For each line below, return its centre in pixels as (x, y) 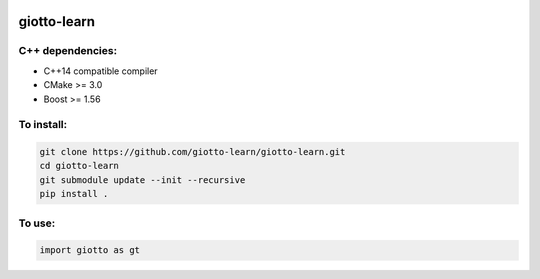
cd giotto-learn (79, 166)
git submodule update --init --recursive (142, 179)
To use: (37, 223)
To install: (43, 125)
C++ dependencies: (68, 51)
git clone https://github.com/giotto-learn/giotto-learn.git (192, 152)
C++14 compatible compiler (101, 71)
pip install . (74, 194)
